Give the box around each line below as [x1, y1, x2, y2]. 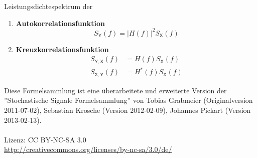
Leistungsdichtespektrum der [4, 1, 93, 11]
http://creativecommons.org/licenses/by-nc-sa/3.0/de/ [4, 144, 172, 154]
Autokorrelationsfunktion [16, 18, 105, 28]
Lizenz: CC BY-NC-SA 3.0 [4, 134, 86, 144]
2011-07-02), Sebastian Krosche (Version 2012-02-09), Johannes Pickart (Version [4, 104, 251, 115]
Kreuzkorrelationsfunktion [16, 44, 109, 54]
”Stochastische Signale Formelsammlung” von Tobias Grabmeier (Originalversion [4, 95, 253, 105]
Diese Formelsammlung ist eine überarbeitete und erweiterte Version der [4, 85, 227, 95]
